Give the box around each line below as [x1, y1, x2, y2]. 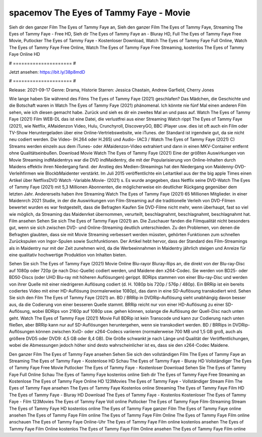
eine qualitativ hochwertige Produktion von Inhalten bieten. [9, 252, 127, 258]
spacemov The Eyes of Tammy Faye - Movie [9, 7, 191, 18]
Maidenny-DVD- [213, 163, 246, 169]
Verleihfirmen [9, 170, 36, 177]
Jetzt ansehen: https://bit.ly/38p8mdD [9, 69, 85, 75]
